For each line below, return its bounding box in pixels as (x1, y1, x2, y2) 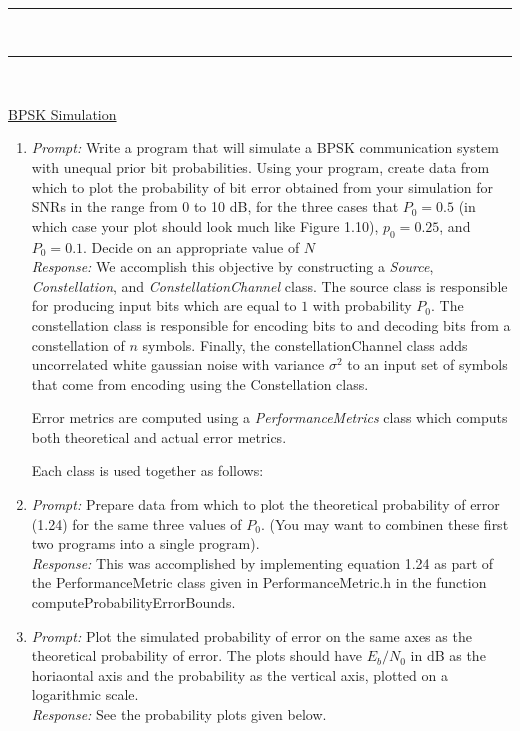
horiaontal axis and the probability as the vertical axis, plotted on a (31, 664, 448, 685)
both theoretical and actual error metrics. (31, 426, 287, 447)
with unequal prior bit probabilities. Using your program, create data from (31, 156, 490, 177)
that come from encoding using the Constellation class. (31, 373, 369, 394)
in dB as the (410, 645, 486, 666)
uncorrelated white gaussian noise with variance (31, 354, 325, 375)
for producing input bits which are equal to (31, 295, 297, 316)
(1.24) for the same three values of (31, 513, 242, 534)
